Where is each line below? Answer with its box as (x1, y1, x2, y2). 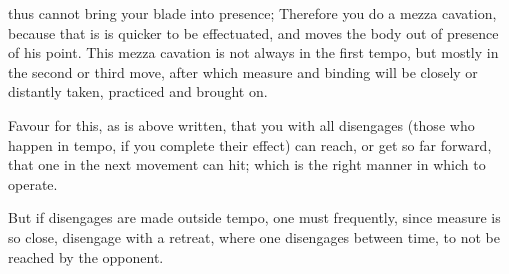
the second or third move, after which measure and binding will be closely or (8, 61, 478, 82)
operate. (8, 173, 58, 194)
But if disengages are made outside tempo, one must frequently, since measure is (8, 207, 501, 228)
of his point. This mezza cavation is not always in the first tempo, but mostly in (8, 42, 499, 63)
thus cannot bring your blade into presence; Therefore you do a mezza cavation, (8, 3, 497, 23)
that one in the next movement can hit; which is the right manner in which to (8, 154, 486, 175)
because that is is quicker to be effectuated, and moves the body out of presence (8, 22, 499, 43)
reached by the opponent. (8, 246, 164, 267)
